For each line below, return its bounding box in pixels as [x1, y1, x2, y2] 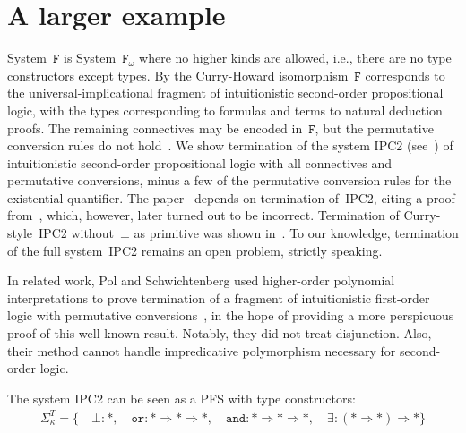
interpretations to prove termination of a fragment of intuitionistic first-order [7, 288, 430, 307]
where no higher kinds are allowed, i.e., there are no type [139, 48, 452, 67]
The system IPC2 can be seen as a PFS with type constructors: [7, 388, 356, 407]
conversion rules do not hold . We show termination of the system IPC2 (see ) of [7, 136, 453, 155]
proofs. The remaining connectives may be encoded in [7, 118, 303, 137]
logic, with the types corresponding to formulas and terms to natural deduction [7, 100, 443, 119]
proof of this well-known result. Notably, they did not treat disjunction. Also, [7, 324, 432, 343]
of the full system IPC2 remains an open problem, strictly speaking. [7, 241, 383, 259]
